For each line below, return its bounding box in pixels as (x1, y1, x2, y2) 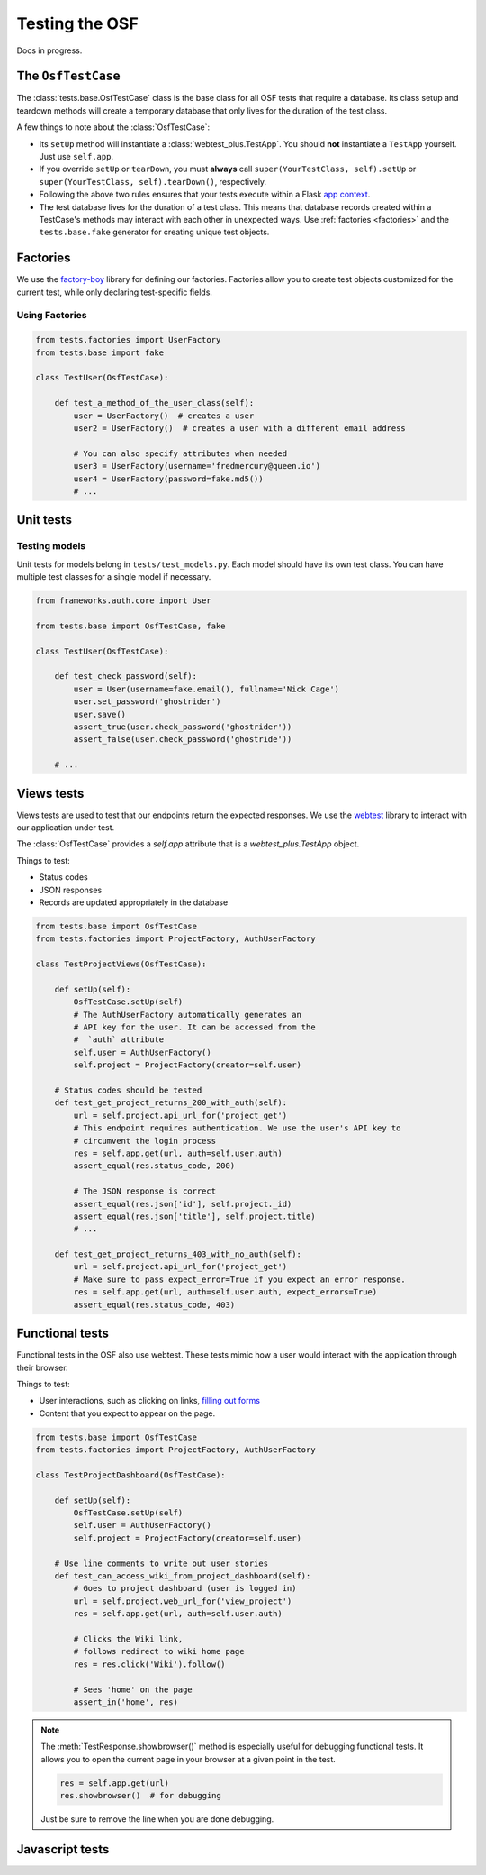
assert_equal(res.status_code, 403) (73, 1299, 236, 1310)
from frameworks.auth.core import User (35, 596, 211, 606)
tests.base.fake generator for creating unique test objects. (39, 226, 270, 238)
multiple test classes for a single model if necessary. (16, 572, 211, 582)
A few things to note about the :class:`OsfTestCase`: (16, 122, 211, 133)
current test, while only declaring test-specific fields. (16, 287, 213, 297)
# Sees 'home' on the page (73, 1684, 193, 1695)
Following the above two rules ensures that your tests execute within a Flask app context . (39, 189, 371, 200)
